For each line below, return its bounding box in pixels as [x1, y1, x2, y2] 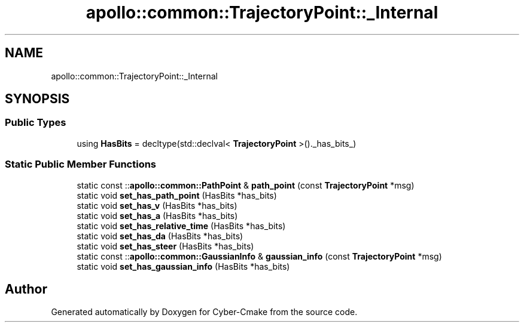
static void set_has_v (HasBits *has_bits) [77, 200, 237, 211]
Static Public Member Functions [5, 158, 157, 171]
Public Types [5, 116, 66, 129]
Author [5, 281, 47, 297]
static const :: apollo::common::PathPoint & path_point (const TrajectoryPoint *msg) [77, 180, 415, 190]
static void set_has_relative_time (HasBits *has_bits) [77, 220, 286, 231]
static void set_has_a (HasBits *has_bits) [77, 210, 238, 221]
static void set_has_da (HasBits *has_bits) [77, 230, 243, 241]
